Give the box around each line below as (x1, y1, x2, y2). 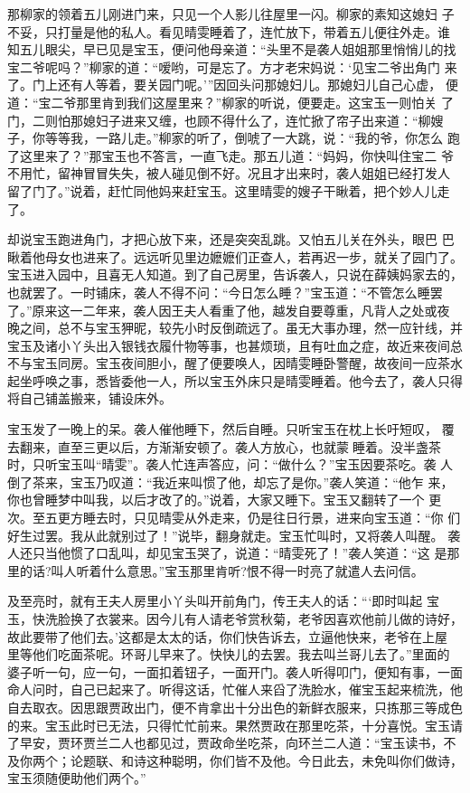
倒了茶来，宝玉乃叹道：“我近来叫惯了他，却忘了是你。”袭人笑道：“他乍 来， (7, 472, 454, 491)
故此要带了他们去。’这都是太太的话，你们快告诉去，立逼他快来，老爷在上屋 (7, 627, 447, 646)
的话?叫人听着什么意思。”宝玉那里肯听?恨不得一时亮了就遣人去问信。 (19, 561, 424, 580)
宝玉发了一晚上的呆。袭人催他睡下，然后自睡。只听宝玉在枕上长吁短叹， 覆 (7, 420, 455, 439)
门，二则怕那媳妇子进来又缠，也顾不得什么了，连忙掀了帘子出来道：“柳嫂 (7, 110, 444, 129)
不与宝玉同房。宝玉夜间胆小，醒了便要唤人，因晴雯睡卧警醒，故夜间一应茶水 (7, 354, 463, 373)
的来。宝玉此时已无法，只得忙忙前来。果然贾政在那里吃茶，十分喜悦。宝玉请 (7, 715, 463, 734)
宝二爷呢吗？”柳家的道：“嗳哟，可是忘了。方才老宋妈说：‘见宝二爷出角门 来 (7, 57, 457, 76)
